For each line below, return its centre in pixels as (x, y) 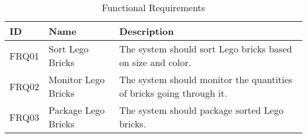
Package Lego (77, 110)
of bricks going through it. (173, 93)
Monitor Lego (77, 79)
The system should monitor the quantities (206, 79)
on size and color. (155, 62)
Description (146, 31)
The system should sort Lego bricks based (205, 49)
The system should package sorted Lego (201, 110)
